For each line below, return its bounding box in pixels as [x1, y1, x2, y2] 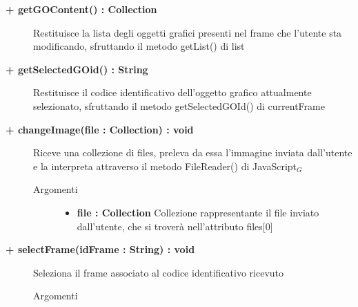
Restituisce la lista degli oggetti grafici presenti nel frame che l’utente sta [33, 25, 342, 39]
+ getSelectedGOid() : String [6, 62, 148, 76]
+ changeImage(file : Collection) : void [6, 122, 194, 136]
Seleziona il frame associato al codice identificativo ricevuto [33, 265, 284, 279]
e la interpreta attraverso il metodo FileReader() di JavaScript [33, 158, 297, 173]
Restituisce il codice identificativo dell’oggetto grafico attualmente [33, 85, 312, 100]
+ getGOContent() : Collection [6, 2, 157, 16]
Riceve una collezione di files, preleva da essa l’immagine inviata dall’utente [33, 145, 352, 160]
